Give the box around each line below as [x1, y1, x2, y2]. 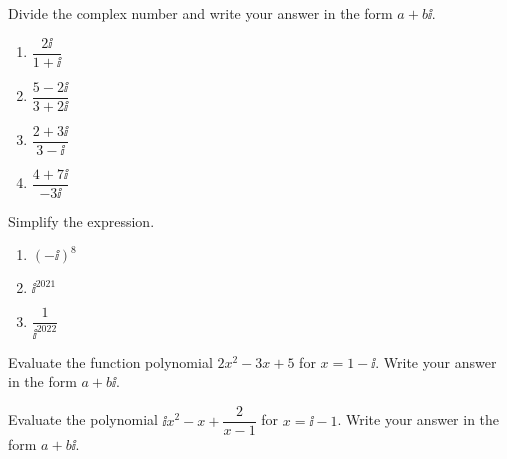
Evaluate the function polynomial [8, 351, 213, 372]
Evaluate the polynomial [8, 409, 158, 430]
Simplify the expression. [8, 210, 155, 231]
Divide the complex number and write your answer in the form [8, 3, 393, 23]
